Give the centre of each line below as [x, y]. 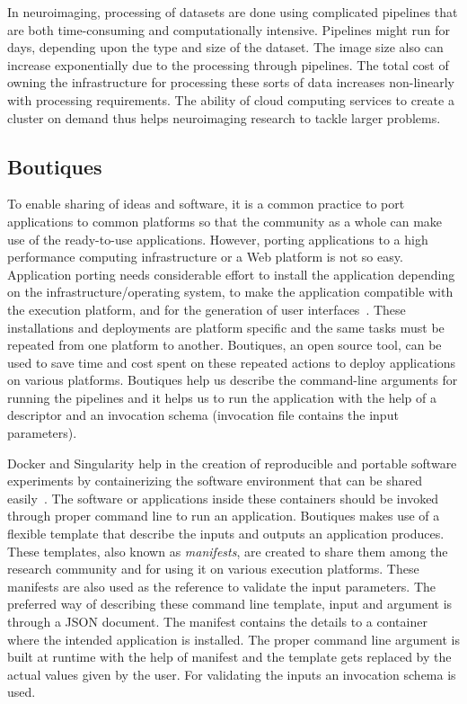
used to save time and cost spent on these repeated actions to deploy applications [232, 362]
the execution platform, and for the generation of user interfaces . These [207, 309]
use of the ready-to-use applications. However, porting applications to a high [218, 239]
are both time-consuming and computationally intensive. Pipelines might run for [229, 29]
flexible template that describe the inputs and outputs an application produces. [226, 534]
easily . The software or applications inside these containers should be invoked [223, 498]
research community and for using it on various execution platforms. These [213, 569]
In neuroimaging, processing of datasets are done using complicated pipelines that [233, 12]
